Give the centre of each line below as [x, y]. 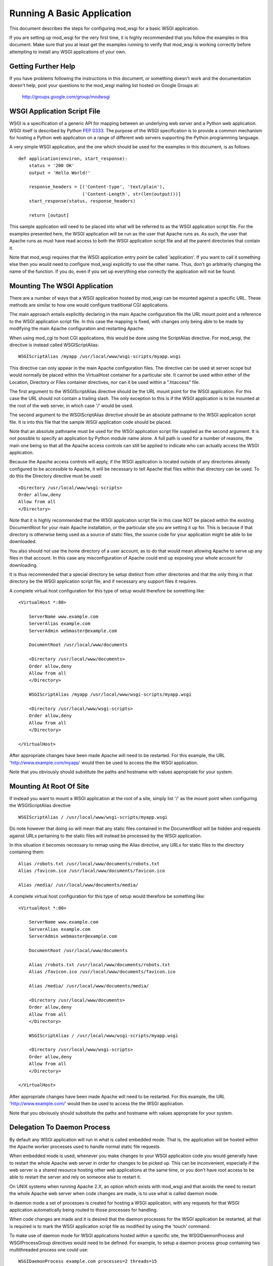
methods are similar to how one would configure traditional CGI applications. [89, 305]
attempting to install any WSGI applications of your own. [68, 52]
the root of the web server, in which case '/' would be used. [71, 406]
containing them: [27, 852]
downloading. [24, 565]
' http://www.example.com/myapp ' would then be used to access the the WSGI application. [104, 763]
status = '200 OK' [52, 166]
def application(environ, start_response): [73, 159]
